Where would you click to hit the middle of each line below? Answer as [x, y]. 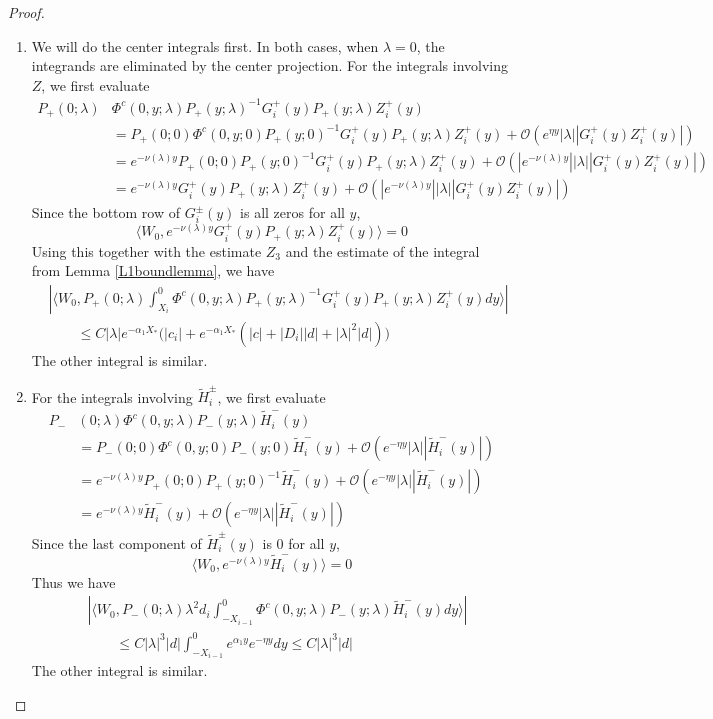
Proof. [26, 12]
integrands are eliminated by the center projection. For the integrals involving [270, 65]
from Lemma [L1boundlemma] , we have [153, 270]
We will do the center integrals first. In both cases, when [205, 45]
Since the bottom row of [106, 212]
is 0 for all [293, 542]
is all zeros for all [292, 212]
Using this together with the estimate [146, 250]
